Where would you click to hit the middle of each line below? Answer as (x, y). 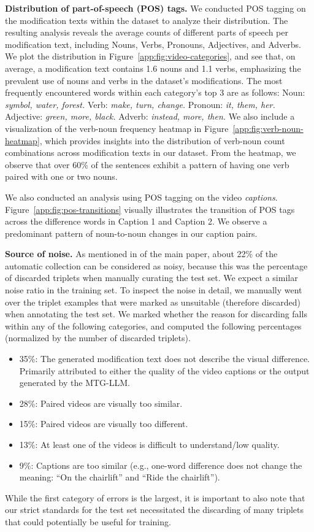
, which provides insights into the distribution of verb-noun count (162, 140)
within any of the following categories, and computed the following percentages (153, 326)
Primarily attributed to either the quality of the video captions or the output (164, 370)
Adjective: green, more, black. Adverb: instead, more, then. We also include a (150, 116)
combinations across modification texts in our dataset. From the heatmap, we (151, 152)
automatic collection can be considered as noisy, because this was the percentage (156, 265)
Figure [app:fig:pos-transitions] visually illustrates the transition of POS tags (150, 209)
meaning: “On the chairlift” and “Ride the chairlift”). (120, 477)
